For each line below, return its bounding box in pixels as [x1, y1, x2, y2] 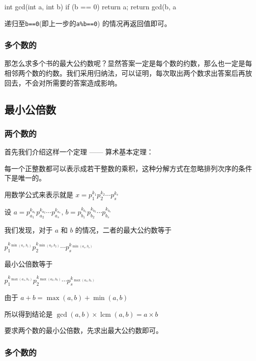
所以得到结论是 [4, 308, 53, 319]
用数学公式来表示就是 [4, 189, 73, 200]
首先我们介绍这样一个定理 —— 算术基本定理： [4, 147, 154, 157]
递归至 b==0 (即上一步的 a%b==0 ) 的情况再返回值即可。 [4, 18, 171, 28]
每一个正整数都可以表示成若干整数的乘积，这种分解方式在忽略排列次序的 [4, 163, 238, 173]
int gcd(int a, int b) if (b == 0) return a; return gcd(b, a [4, 1, 176, 11]
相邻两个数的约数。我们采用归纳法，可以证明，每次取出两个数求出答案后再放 [4, 68, 252, 78]
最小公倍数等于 [4, 258, 53, 269]
